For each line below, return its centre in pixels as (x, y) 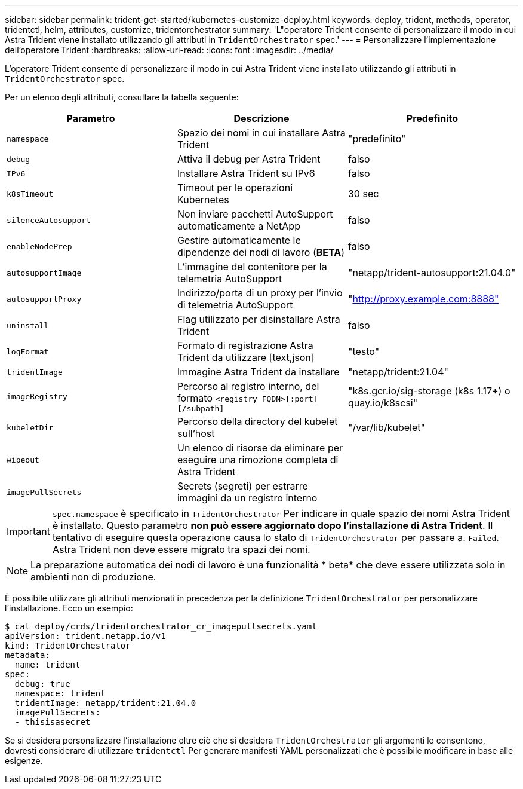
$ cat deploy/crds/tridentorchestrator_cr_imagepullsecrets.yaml (161, 626)
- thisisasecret (53, 722)
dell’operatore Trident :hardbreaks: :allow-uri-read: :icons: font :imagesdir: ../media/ (169, 50)
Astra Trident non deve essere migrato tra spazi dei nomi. (181, 549)
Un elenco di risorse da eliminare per (260, 448)
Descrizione (261, 118)
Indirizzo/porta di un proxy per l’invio (260, 293)
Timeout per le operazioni (235, 188)
